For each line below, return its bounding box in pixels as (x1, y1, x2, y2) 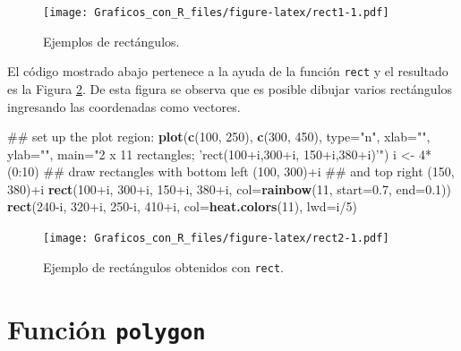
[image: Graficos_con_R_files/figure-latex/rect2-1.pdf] (43, 232, 389, 245)
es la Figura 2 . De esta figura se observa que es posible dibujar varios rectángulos (7, 79, 453, 98)
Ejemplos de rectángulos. (43, 31, 180, 50)
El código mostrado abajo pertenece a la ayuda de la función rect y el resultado (7, 62, 448, 81)
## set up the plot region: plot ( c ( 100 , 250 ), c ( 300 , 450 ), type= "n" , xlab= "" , (7, 127, 431, 146)
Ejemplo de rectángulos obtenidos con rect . (43, 257, 284, 276)
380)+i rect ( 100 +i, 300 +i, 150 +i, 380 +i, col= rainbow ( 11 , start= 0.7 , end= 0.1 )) (7, 179, 452, 198)
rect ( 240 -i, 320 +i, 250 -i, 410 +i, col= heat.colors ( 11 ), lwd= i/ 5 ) (7, 197, 357, 216)
